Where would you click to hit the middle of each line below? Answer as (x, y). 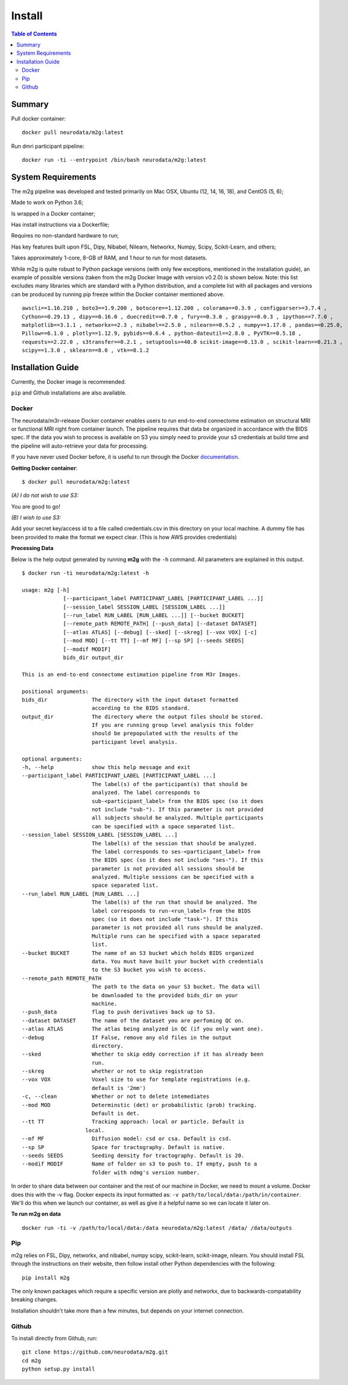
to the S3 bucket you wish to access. (149, 970)
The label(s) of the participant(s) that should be (169, 784)
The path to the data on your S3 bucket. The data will (176, 987)
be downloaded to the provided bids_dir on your (165, 995)
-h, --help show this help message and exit (106, 767)
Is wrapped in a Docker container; (53, 214)
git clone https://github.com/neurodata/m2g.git (95, 1352)
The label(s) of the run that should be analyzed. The (174, 902)
